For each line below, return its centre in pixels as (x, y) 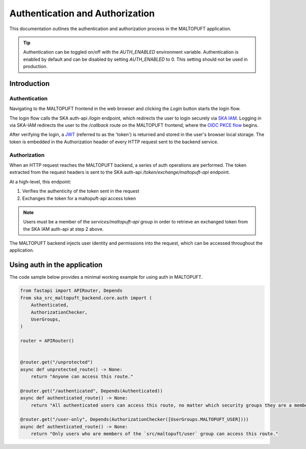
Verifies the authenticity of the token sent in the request (81, 191)
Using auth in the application (56, 265)
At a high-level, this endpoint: (40, 182)
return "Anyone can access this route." (82, 377)
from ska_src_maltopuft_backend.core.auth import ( (86, 298)
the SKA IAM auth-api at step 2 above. (63, 229)
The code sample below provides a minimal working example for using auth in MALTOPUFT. (106, 277)
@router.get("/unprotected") (57, 362)
